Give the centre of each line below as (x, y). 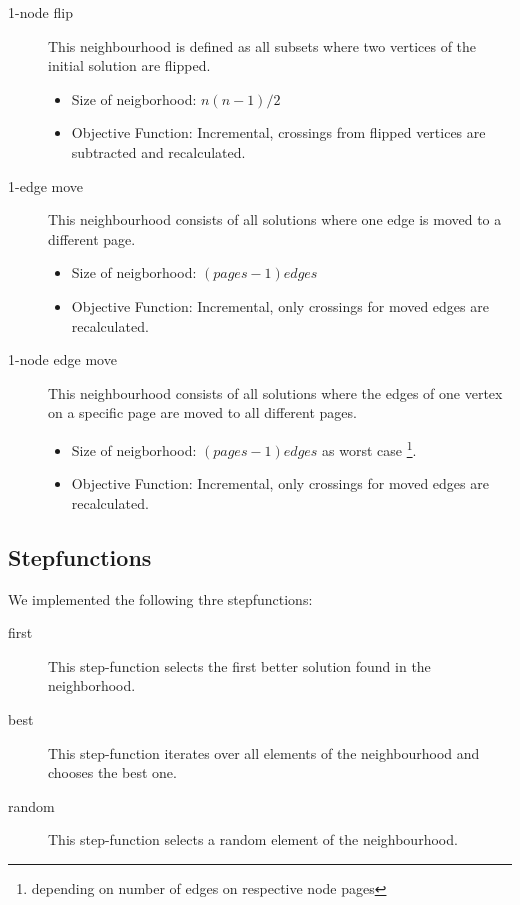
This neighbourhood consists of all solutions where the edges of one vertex (275, 392)
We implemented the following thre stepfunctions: (160, 598)
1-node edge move (62, 359)
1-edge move (46, 185)
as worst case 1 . (369, 448)
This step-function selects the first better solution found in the (239, 665)
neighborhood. (92, 685)
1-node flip (40, 12)
